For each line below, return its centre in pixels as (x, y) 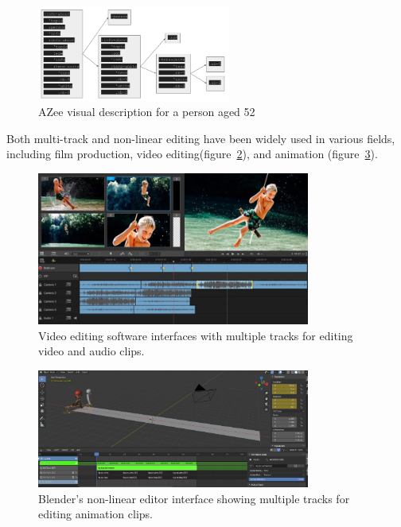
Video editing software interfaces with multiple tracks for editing (196, 335)
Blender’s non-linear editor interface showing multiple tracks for (194, 498)
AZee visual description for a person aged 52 (147, 112)
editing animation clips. (95, 514)
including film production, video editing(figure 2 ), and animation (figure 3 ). (192, 154)
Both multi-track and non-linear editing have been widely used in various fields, (201, 138)
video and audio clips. (91, 351)
